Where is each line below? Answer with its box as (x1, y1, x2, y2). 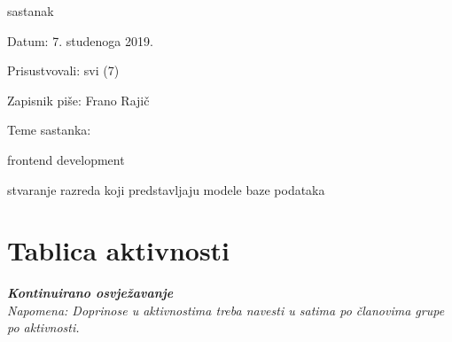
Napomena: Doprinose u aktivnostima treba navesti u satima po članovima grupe (7, 300, 445, 319)
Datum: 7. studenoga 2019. (7, 31, 153, 50)
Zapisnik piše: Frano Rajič (7, 90, 150, 109)
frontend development (7, 150, 125, 168)
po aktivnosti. (7, 318, 80, 337)
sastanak (7, 2, 54, 19)
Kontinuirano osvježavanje (7, 284, 174, 302)
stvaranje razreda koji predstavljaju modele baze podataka (7, 180, 325, 198)
